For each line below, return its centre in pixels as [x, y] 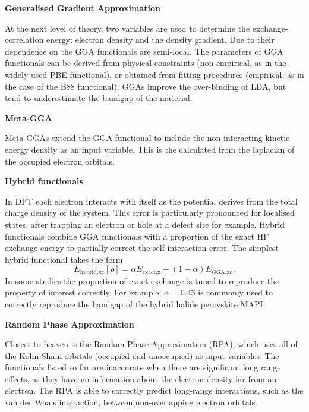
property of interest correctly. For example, [83, 292]
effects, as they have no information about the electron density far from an [141, 378]
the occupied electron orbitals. [60, 161]
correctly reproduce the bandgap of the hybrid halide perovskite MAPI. [135, 304]
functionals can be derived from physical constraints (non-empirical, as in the [146, 63]
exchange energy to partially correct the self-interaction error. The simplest [142, 248]
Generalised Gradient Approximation [83, 8]
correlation [24, 40]
